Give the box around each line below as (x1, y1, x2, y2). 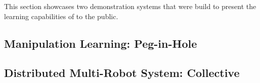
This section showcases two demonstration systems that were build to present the (4, 1, 256, 11)
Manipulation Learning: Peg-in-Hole (4, 35, 197, 51)
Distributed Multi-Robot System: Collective (4, 65, 240, 80)
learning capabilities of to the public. (4, 11, 118, 21)
